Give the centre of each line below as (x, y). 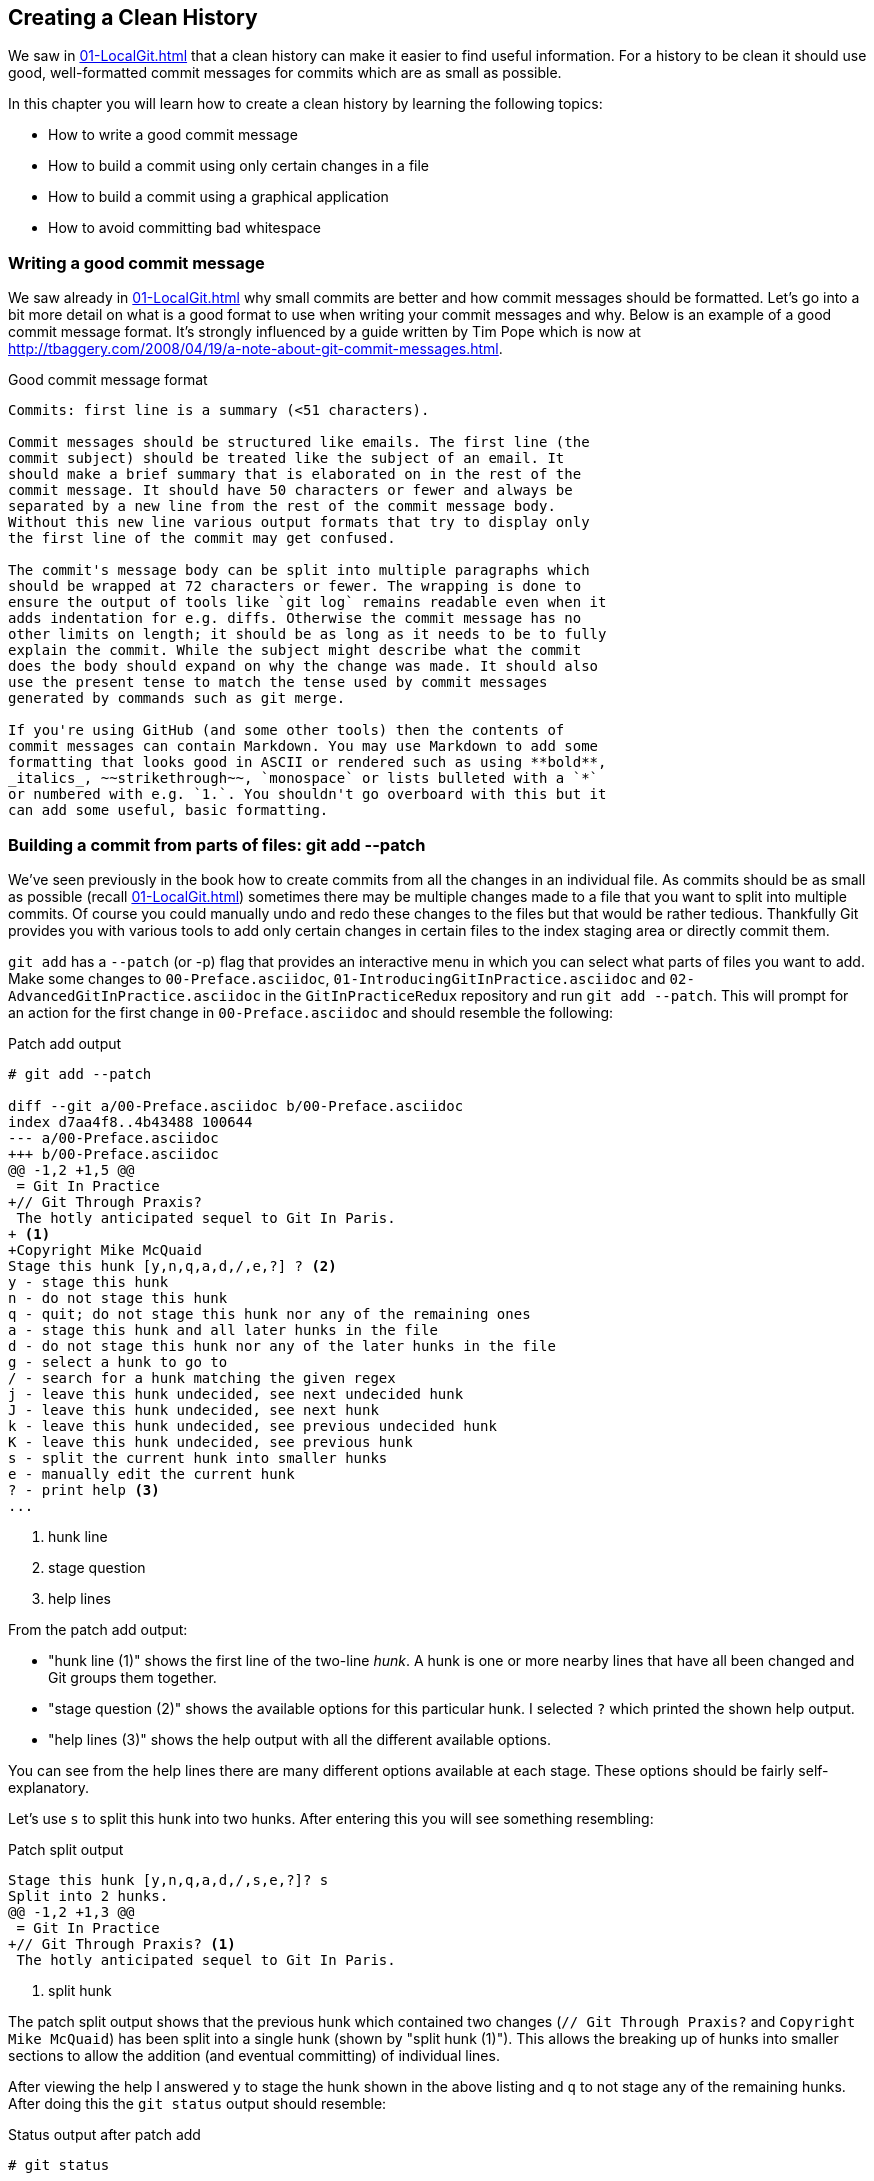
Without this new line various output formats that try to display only (299, 522)
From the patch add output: (98, 1629)
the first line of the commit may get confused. (202, 538)
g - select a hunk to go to (118, 1361)
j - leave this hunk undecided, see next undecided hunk (236, 1393)
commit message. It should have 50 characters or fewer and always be (290, 490)
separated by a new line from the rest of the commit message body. (282, 506)
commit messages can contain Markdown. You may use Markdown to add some (303, 746)
